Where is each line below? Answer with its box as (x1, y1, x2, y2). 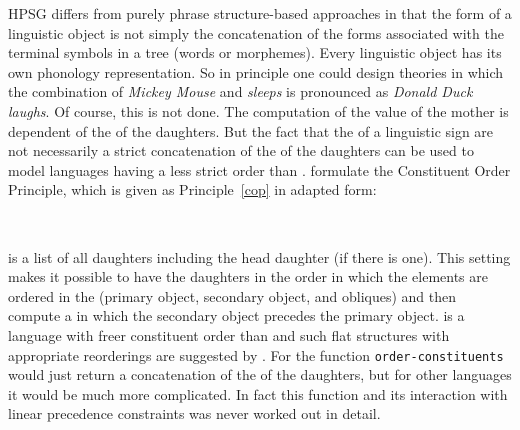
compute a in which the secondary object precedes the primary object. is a (8, 305, 465, 326)
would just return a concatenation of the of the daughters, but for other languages (8, 364, 512, 385)
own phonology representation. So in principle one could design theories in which (8, 61, 504, 82)
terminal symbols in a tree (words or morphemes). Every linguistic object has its (8, 42, 502, 63)
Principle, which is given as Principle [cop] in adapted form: (8, 179, 377, 200)
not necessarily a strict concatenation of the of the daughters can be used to (8, 140, 474, 161)
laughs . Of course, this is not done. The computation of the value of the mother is (8, 100, 509, 121)
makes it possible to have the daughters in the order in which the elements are (8, 266, 488, 287)
